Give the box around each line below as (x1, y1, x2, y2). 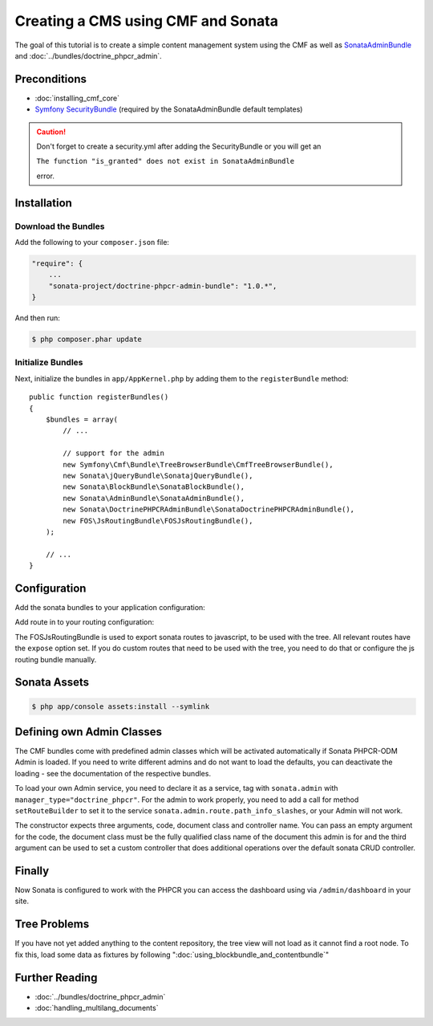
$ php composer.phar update (31, 335, 142, 344)
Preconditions (14, 72, 87, 86)
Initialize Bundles (14, 357, 83, 368)
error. (36, 171, 55, 181)
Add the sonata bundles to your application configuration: (14, 602, 206, 612)
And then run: (14, 313, 60, 323)
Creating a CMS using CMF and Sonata (14, 12, 279, 30)
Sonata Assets (14, 675, 90, 690)
